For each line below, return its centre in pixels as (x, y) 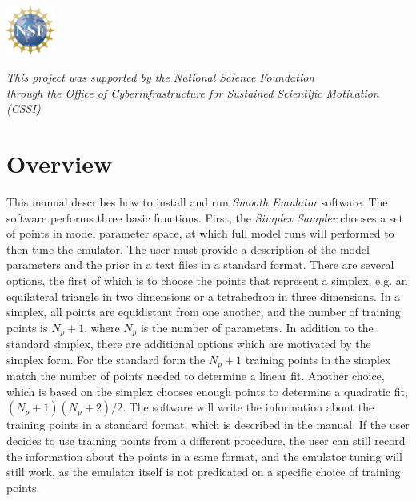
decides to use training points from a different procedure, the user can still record (206, 440)
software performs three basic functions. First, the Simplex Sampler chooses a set (205, 217)
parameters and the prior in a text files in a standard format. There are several (200, 265)
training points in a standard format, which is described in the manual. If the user (208, 425)
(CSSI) (24, 108)
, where (102, 327)
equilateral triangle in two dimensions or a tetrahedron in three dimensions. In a (204, 296)
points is (27, 327)
